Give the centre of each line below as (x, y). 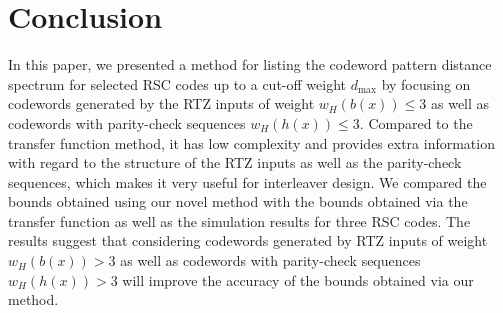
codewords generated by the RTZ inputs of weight (161, 103)
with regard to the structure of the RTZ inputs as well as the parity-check (235, 162)
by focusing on (426, 83)
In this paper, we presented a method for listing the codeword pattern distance (250, 64)
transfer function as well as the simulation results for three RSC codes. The (239, 220)
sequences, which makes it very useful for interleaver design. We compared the (247, 181)
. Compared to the (416, 122)
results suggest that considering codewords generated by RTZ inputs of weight (248, 240)
